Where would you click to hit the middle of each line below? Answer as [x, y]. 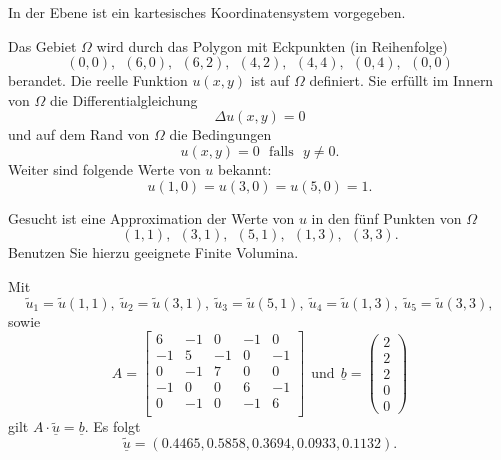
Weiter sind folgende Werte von [104, 168]
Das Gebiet [42, 45]
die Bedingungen [220, 134]
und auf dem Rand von [79, 134]
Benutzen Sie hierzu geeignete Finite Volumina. [153, 252]
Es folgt [117, 426]
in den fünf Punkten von [386, 217]
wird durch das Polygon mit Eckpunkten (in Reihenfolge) [272, 45]
